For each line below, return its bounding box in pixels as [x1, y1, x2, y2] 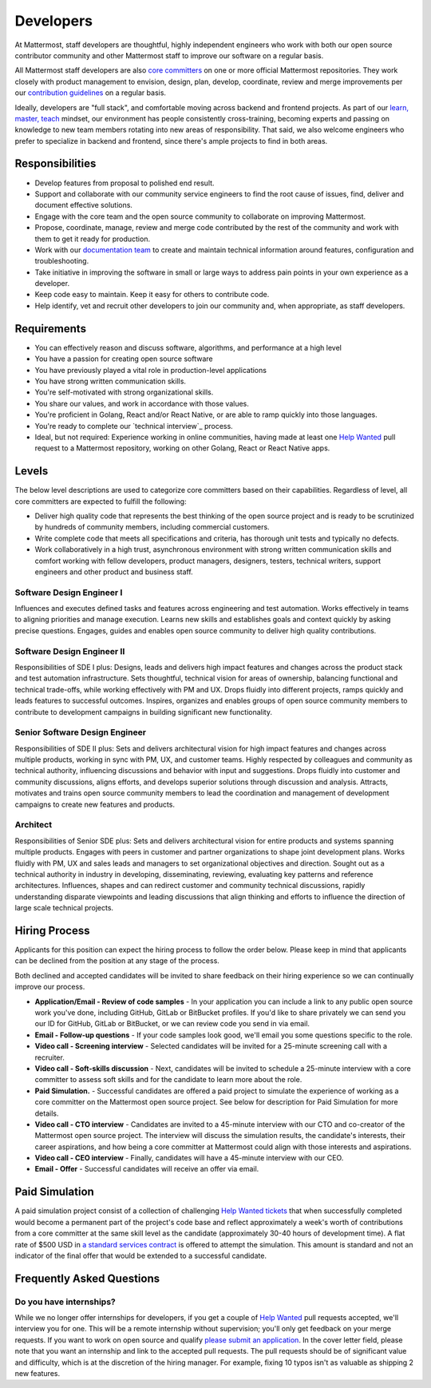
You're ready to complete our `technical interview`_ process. [34, 421, 233, 430]
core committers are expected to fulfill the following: [14, 496, 187, 506]
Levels [14, 464, 49, 478]
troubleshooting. [34, 256, 89, 266]
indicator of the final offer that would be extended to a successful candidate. [14, 1251, 267, 1260]
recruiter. [34, 1053, 65, 1062]
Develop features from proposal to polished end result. [34, 178, 215, 188]
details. [34, 1108, 59, 1118]
